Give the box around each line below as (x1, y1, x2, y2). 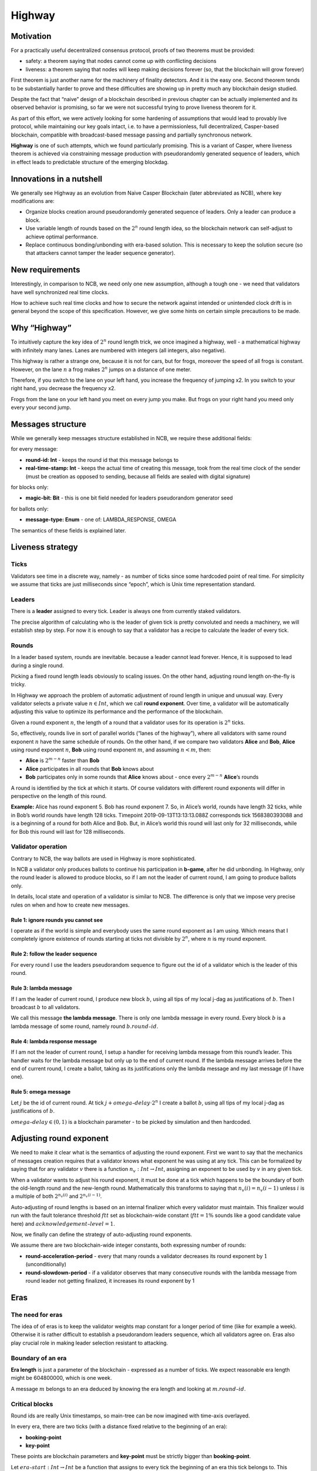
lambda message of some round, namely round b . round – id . (11, 1023, 158, 1030)
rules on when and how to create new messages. (11, 901, 130, 908)
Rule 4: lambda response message (11, 1037, 97, 1044)
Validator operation (11, 843, 68, 851)
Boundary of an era (11, 1354, 67, 1362)
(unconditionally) (25, 1261, 67, 1268)
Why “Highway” (11, 323, 72, 333)
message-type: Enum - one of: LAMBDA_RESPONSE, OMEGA (25, 516, 177, 523)
